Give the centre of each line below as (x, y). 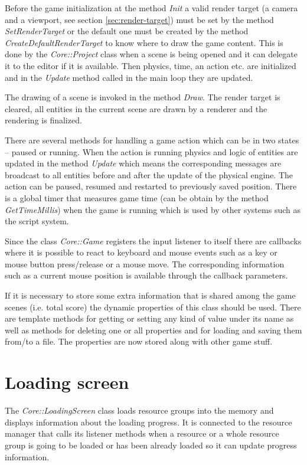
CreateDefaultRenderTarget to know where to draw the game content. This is (144, 42)
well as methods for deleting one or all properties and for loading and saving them (153, 330)
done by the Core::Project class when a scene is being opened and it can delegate (151, 54)
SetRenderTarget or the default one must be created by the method (127, 31)
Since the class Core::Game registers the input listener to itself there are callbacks (153, 240)
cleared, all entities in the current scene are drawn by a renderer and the (136, 108)
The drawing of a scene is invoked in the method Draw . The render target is (143, 97)
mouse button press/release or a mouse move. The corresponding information (145, 263)
